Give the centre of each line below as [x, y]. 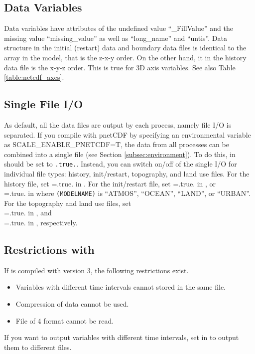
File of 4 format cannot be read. [65, 320]
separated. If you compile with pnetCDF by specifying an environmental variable [127, 134]
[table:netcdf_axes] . [34, 77]
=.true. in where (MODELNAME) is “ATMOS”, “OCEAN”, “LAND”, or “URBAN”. [127, 193]
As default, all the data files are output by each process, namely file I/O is [118, 124]
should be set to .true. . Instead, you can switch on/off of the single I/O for [121, 164]
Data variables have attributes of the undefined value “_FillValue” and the [119, 28]
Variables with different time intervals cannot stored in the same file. [121, 287]
